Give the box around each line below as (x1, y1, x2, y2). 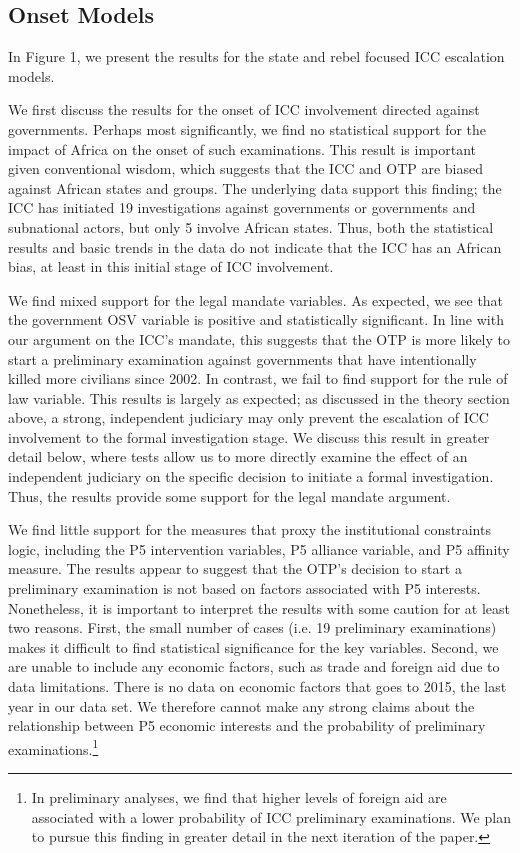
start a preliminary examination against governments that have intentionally (8, 348, 477, 369)
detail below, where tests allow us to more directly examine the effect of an (8, 446, 468, 467)
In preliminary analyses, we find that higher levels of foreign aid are (31, 787, 447, 808)
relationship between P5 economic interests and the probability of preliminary (8, 715, 486, 736)
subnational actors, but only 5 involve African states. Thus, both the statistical (8, 216, 494, 237)
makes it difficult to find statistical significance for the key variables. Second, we (8, 636, 499, 657)
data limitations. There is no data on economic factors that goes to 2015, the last (8, 676, 507, 697)
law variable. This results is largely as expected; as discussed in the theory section (8, 387, 510, 408)
